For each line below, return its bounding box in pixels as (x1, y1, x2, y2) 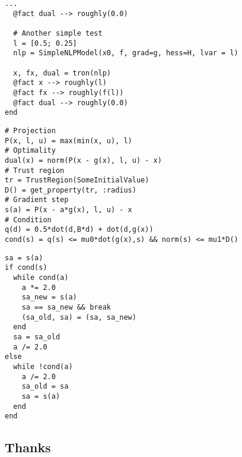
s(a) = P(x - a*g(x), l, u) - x (5, 206, 132, 215)
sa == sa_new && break (21, 303, 111, 312)
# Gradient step (5, 196, 69, 204)
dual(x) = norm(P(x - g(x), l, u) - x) (5, 156, 162, 165)
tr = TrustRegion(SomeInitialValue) (5, 176, 149, 185)
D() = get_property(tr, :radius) (5, 185, 136, 194)
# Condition (5, 215, 52, 224)
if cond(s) (5, 263, 47, 272)
